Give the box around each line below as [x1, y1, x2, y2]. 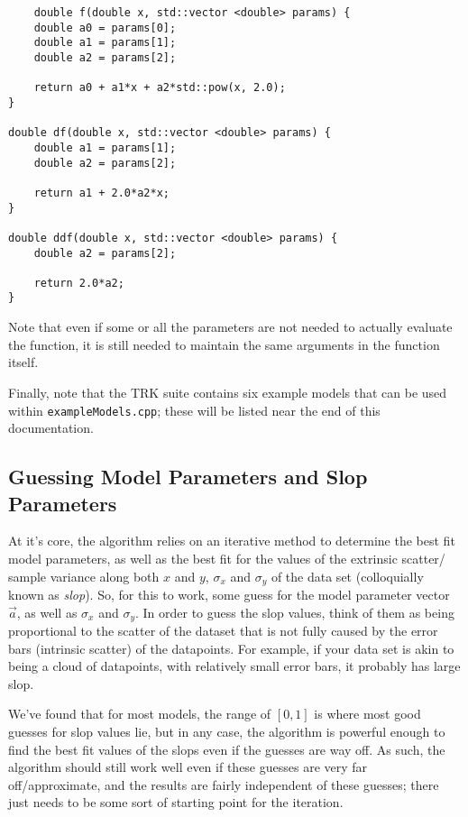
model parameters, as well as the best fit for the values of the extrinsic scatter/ [8, 548, 445, 567]
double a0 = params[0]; [33, 21, 177, 34]
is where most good [314, 704, 421, 723]
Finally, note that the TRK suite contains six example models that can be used [8, 382, 447, 401]
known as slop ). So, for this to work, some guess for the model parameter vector [8, 584, 450, 603]
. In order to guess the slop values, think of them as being [134, 602, 454, 621]
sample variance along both [8, 566, 160, 585]
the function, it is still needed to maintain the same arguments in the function [8, 335, 440, 353]
